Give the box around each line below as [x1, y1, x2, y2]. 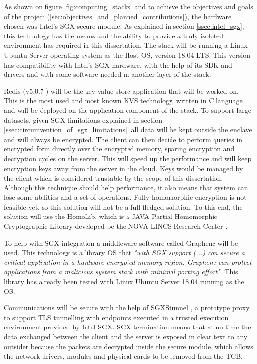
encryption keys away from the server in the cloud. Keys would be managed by [4, 163, 243, 173]
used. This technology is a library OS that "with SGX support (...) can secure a [4, 247, 245, 257]
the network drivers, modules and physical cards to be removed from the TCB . [4, 351, 243, 361]
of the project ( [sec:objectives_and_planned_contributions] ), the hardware [4, 11, 232, 21]
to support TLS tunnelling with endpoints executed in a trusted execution [4, 312, 229, 322]
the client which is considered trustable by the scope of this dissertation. [4, 173, 223, 183]
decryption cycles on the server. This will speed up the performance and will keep [4, 153, 252, 163]
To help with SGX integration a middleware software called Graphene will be [4, 237, 238, 248]
